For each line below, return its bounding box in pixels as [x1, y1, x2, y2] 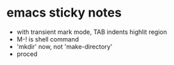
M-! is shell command [16, 35, 79, 43]
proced [16, 50, 38, 58]
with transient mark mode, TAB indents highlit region [16, 28, 168, 36]
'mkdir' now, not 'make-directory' [16, 42, 113, 50]
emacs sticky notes [6, 5, 122, 21]
